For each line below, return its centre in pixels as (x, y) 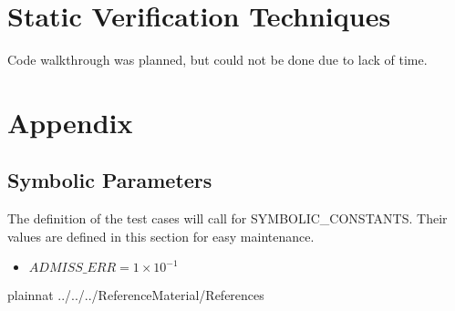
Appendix (70, 122)
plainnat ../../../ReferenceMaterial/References (136, 295)
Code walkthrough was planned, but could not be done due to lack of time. (217, 60)
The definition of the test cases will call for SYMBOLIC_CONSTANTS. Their (227, 218)
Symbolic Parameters (110, 180)
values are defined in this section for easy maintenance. (161, 236)
